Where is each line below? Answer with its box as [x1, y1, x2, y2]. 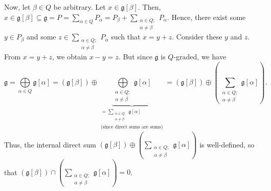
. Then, [138, 2, 161, 12]
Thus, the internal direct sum [4, 139, 96, 150]
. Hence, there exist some [167, 11, 246, 22]
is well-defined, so [199, 139, 255, 150]
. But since [118, 51, 152, 61]
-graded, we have [173, 51, 227, 61]
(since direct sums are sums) [100, 124, 163, 130]
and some [26, 31, 56, 42]
